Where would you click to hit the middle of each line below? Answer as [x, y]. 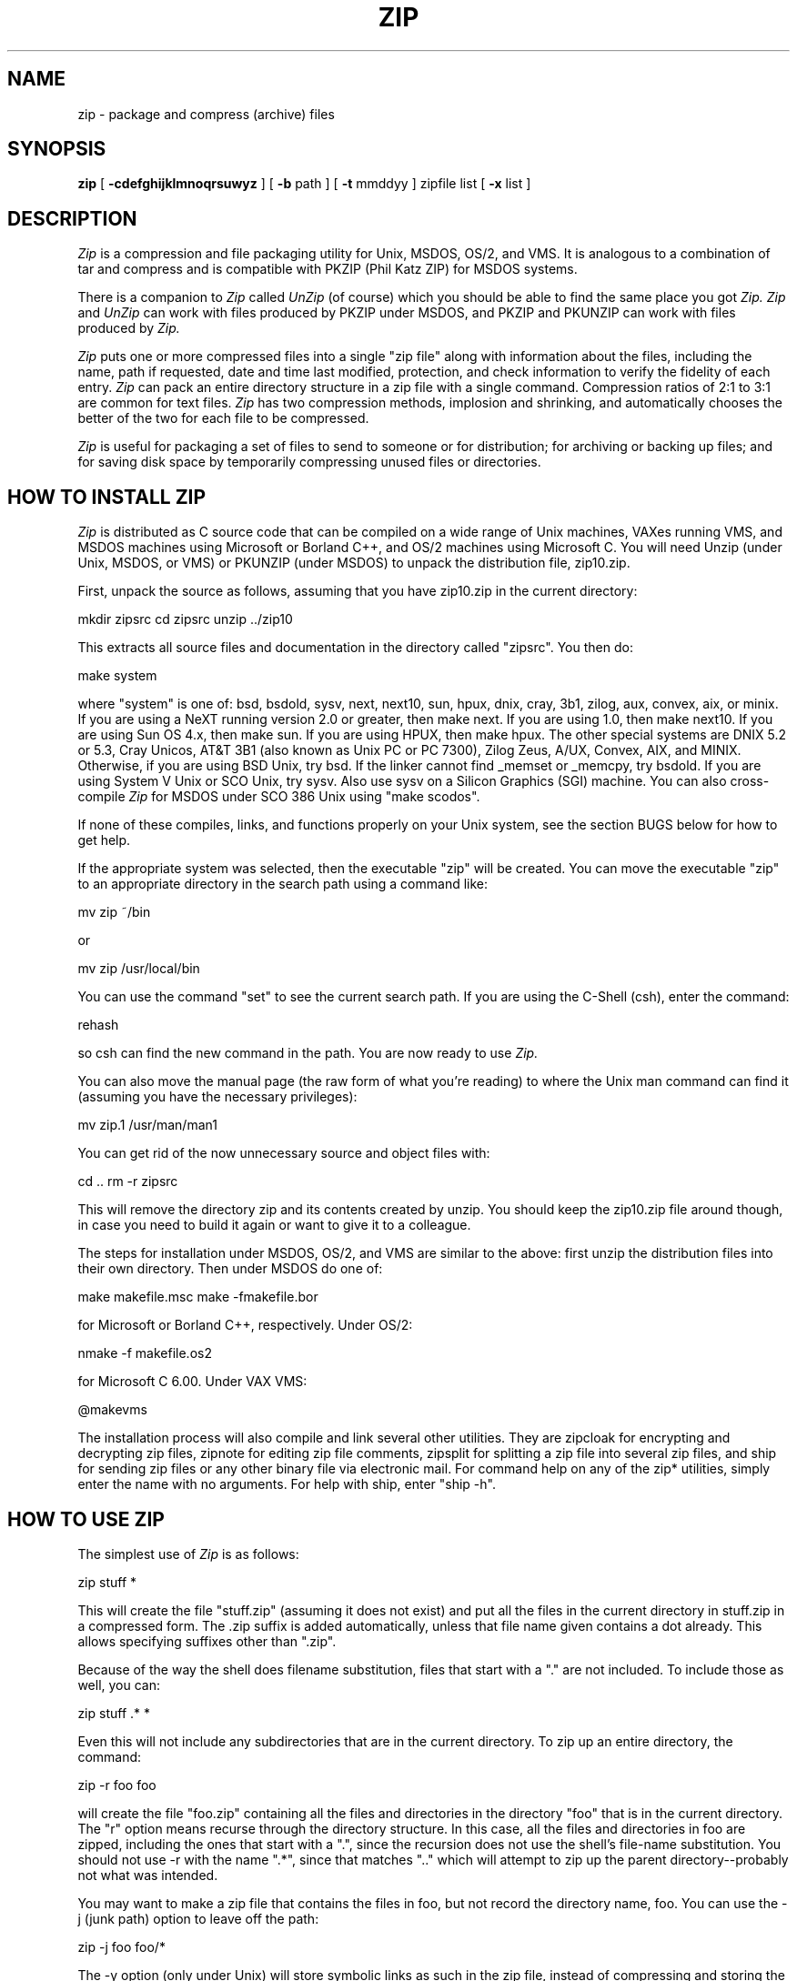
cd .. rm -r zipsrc [128, 1182]
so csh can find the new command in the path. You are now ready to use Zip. [308, 1053]
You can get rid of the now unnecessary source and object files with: [284, 1153]
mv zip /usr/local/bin [139, 969]
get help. [104, 840]
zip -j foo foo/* [121, 1946]
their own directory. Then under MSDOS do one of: [230, 1269]
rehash [98, 1025]
